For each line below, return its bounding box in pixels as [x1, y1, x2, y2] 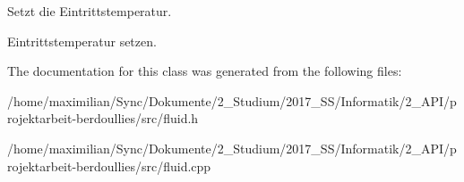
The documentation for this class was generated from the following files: [7, 62, 402, 80]
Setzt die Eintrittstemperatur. [7, 2, 172, 20]
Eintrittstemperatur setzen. [7, 31, 157, 50]
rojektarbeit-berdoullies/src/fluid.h [7, 109, 199, 128]
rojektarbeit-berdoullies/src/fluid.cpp [7, 156, 211, 175]
